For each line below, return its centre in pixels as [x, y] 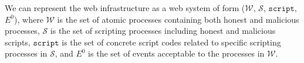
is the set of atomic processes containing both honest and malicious [178, 19]
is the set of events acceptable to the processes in [176, 53]
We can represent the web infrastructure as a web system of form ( [125, 8]
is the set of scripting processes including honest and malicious [163, 31]
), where [29, 19]
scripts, [18, 42]
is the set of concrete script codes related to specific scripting [171, 42]
